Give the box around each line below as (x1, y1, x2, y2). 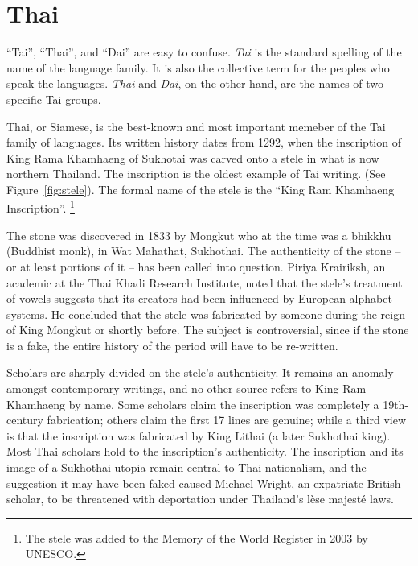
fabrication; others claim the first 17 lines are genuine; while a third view (47, 411, 407, 428)
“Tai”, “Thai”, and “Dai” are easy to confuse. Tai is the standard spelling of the (6, 43, 402, 60)
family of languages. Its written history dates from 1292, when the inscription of (6, 134, 401, 151)
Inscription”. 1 (6, 197, 75, 217)
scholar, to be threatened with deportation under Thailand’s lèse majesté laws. (6, 490, 394, 507)
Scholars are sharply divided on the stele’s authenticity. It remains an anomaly (6, 364, 394, 381)
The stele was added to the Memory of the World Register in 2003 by (25, 529, 368, 546)
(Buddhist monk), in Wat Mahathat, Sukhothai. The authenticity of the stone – (6, 242, 401, 259)
